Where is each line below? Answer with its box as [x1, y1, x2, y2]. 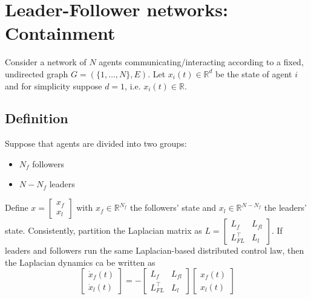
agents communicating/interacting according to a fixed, [99, 56, 304, 68]
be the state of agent [215, 67, 292, 80]
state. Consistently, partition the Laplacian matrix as [5, 224, 202, 237]
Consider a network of [5, 56, 87, 68]
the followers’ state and [130, 201, 217, 214]
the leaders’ [264, 201, 307, 214]
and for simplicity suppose [5, 79, 102, 92]
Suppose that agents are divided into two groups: [5, 137, 187, 150]
